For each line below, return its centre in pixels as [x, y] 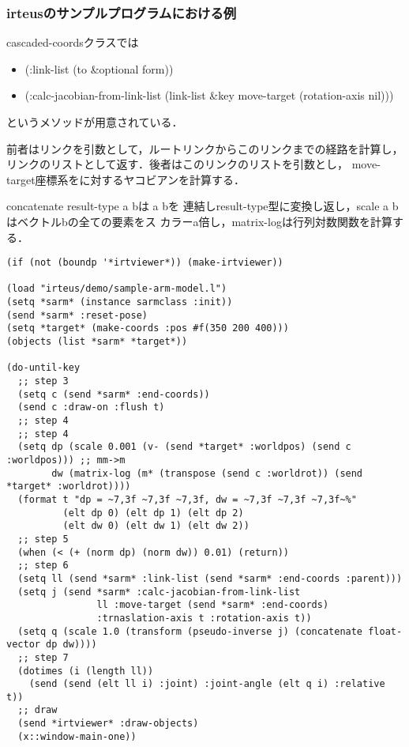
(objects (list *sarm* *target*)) [97, 342]
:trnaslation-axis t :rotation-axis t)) [204, 618]
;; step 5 [43, 539]
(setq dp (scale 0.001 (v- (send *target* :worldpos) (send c [184, 447]
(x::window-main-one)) [77, 736]
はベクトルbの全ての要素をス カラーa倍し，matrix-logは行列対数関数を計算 [199, 221]
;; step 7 [43, 657]
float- [385, 631]
